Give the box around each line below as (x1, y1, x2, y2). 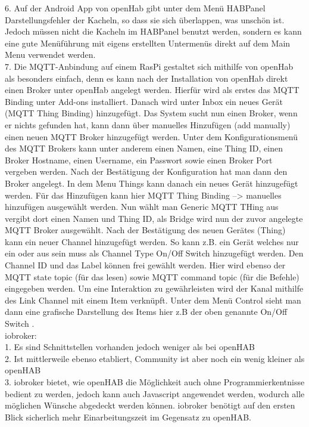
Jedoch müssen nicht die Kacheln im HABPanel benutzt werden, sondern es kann (5, 25, 302, 38)
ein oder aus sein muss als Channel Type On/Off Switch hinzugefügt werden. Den (5, 247, 304, 259)
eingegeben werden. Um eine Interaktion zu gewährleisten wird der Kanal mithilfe (5, 282, 304, 295)
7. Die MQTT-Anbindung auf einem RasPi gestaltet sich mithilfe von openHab (5, 60, 294, 72)
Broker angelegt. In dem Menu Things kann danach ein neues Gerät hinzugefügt (5, 177, 298, 189)
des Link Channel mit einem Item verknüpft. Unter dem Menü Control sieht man (5, 293, 301, 306)
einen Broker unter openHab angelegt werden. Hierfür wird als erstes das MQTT (5, 83, 299, 96)
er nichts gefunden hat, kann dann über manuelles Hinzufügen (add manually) (5, 118, 291, 131)
